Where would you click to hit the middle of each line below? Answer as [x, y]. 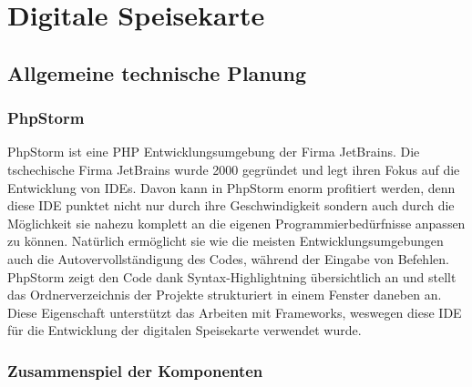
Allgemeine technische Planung [157, 72]
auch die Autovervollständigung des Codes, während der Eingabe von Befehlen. [228, 258]
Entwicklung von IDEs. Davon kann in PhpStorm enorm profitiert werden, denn [231, 187]
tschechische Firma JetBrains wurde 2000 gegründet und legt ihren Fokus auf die [234, 169]
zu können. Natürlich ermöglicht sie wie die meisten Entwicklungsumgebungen [226, 241]
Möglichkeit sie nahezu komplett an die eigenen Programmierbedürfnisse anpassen [236, 223]
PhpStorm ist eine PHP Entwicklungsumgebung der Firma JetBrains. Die [214, 152]
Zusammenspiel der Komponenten [135, 370]
